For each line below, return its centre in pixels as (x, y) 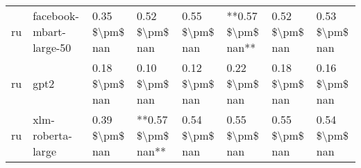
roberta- (52, 135)
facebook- (56, 16)
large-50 (52, 47)
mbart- (49, 31)
